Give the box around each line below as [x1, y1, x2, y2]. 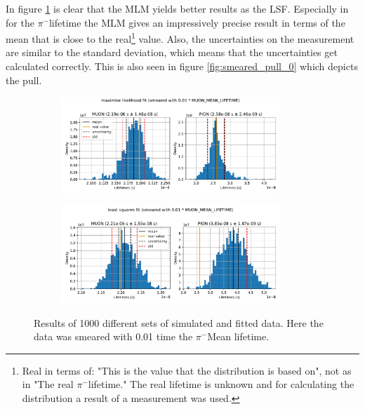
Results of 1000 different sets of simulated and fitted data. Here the [34, 315, 324, 330]
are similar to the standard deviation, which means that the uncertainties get [6, 45, 338, 60]
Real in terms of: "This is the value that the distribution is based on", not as [22, 363, 352, 377]
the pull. [6, 72, 42, 87]
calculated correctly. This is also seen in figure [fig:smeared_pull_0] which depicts [6, 59, 358, 74]
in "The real [22, 377, 74, 391]
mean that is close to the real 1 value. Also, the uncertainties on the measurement [6, 29, 354, 46]
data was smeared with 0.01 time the [34, 329, 193, 344]
